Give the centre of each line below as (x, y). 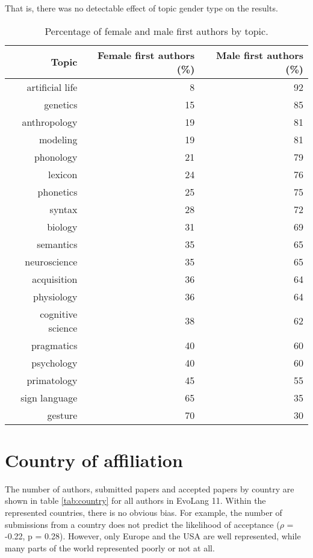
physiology (55, 296)
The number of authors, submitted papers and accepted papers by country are (150, 488)
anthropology (50, 122)
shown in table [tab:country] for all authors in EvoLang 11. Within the (135, 501)
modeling (58, 139)
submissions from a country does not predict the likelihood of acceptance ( (142, 524)
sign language (49, 397)
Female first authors (146, 55)
